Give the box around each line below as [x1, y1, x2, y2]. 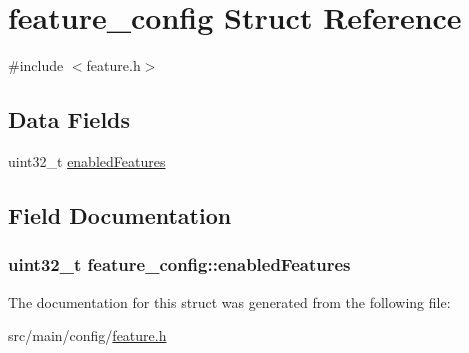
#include [8, 55, 64, 76]
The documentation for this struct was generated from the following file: [8, 291, 451, 312]
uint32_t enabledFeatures [8, 150, 166, 171]
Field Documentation [8, 199, 232, 230]
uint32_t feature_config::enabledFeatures [8, 252, 351, 277]
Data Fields [8, 104, 131, 135]
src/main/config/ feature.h [8, 325, 167, 346]
